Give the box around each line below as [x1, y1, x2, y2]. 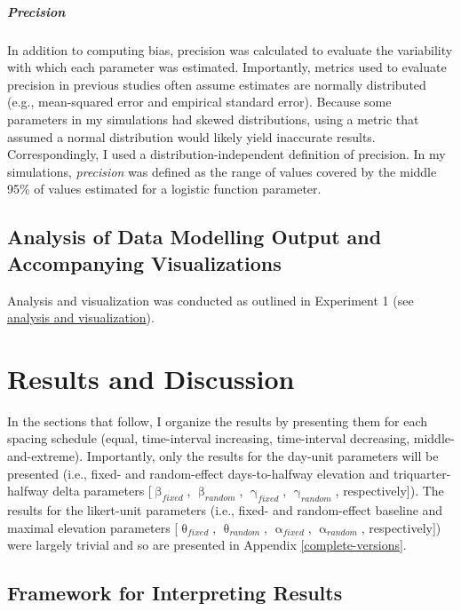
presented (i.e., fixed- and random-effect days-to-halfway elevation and [7, 464, 390, 482]
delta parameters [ [52, 481, 152, 500]
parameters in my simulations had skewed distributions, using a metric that [7, 109, 419, 128]
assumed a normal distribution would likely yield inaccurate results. [7, 127, 376, 146]
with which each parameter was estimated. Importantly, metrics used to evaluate [7, 58, 447, 76]
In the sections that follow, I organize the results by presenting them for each [7, 411, 428, 430]
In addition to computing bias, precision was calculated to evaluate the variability [7, 40, 453, 59]
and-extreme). [7, 447, 83, 464]
